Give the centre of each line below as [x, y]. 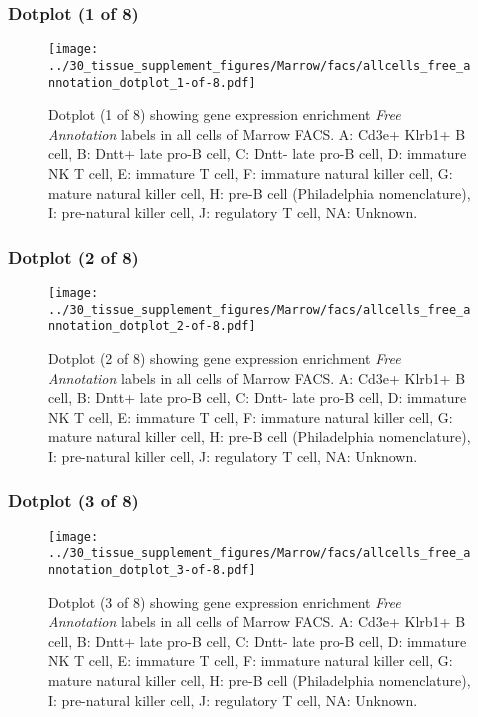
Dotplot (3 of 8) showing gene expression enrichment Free [224, 601]
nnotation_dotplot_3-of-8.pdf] [152, 570]
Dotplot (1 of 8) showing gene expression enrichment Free [224, 114]
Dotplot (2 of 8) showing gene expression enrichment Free [224, 357]
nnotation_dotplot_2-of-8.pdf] [152, 326]
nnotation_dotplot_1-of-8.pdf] [152, 82]
